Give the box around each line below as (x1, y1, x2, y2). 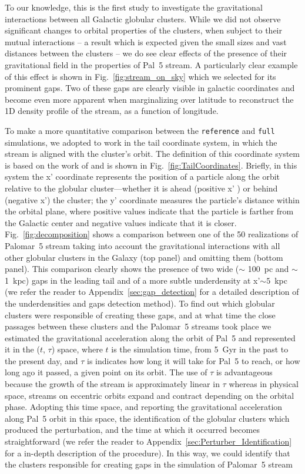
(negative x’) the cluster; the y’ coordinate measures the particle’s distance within (5, 193, 300, 206)
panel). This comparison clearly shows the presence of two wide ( (5, 263, 239, 275)
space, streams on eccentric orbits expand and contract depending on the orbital (5, 389, 294, 401)
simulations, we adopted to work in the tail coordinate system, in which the (5, 136, 277, 148)
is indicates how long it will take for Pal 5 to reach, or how (87, 354, 300, 367)
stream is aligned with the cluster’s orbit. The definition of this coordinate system (5, 147, 300, 160)
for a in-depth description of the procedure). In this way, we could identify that (5, 446, 290, 459)
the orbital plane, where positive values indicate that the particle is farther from (5, 205, 294, 217)
